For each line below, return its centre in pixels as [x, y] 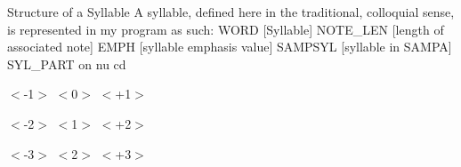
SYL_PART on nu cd [67, 64]
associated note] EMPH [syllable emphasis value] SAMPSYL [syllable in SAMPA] [230, 47]
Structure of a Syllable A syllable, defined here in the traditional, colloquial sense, [231, 12]
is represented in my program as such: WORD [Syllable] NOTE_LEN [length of [226, 29]
